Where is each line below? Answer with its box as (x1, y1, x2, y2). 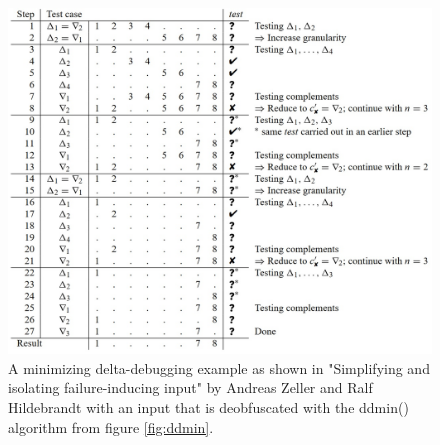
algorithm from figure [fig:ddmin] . (8, 416, 214, 437)
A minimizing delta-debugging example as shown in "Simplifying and (8, 357, 430, 378)
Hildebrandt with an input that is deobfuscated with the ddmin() (8, 396, 409, 417)
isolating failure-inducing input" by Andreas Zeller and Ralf (8, 377, 373, 398)
